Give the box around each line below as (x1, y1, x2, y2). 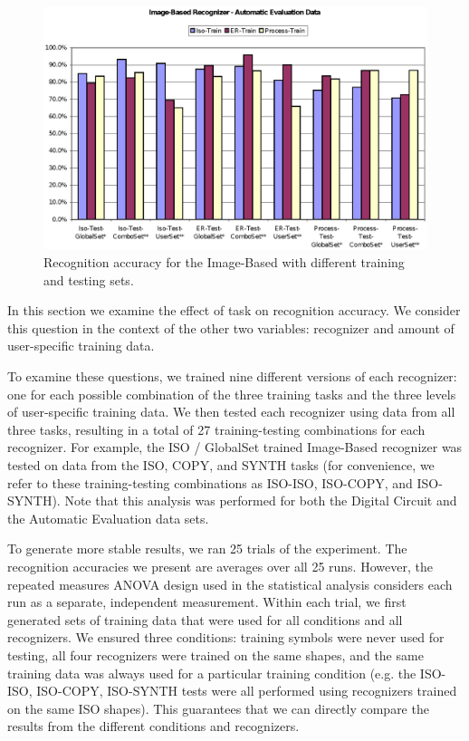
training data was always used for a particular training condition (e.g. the (7, 663, 416, 682)
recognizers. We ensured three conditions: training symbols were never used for (7, 628, 445, 647)
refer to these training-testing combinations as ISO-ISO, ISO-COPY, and (7, 473, 413, 492)
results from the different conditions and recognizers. (7, 717, 300, 736)
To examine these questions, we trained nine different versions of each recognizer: (7, 367, 457, 386)
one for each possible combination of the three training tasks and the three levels (7, 384, 456, 403)
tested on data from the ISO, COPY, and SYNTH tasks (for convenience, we (7, 456, 435, 475)
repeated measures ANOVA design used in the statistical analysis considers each (7, 574, 453, 593)
